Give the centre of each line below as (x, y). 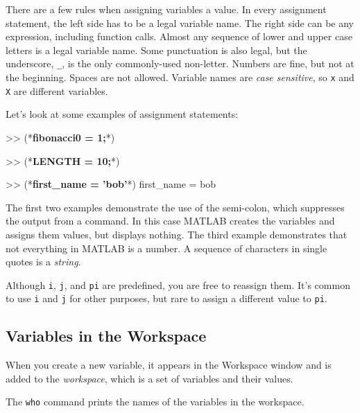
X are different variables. (57, 90)
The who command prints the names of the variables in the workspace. (155, 402)
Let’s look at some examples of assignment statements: (122, 114)
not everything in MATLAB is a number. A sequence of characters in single (166, 248)
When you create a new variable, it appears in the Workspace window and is (169, 365)
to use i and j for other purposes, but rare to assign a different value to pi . (166, 298)
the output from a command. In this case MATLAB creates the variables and (170, 221)
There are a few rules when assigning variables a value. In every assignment (166, 9)
